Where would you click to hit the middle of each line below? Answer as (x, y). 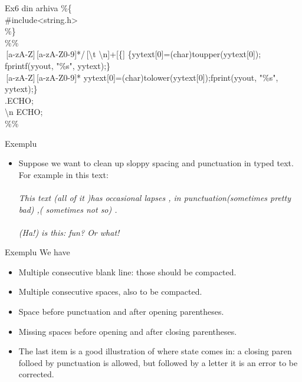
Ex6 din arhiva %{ (38, 8)
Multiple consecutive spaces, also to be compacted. (110, 292)
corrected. (36, 374)
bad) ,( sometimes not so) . (68, 209)
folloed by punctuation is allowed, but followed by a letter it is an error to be (158, 362)
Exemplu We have (37, 252)
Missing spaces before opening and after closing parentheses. (128, 331)
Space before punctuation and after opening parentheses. (121, 312)
